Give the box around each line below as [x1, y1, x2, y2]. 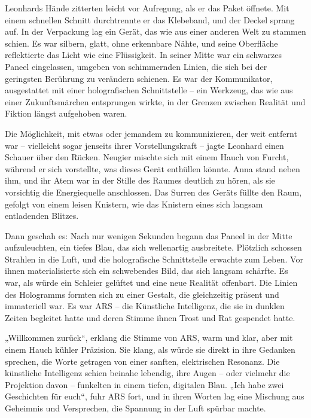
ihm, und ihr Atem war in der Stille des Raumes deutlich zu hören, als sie [5, 174, 275, 187]
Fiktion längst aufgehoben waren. [5, 107, 127, 120]
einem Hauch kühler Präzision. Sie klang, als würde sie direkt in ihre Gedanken [5, 343, 295, 356]
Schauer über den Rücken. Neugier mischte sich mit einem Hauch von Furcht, [5, 151, 289, 163]
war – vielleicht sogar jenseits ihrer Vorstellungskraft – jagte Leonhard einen [5, 139, 284, 151]
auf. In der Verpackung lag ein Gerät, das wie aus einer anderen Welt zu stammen [5, 25, 306, 38]
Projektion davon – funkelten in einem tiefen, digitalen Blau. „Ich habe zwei [5, 378, 284, 390]
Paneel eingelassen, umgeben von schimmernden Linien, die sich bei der [5, 60, 267, 72]
